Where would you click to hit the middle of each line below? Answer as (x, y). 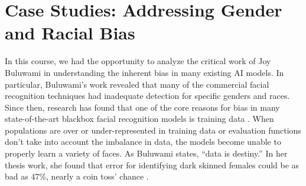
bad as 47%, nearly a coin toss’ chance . (77, 176)
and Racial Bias (70, 33)
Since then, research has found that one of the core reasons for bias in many (142, 107)
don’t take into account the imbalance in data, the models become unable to (143, 142)
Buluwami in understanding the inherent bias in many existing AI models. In (144, 72)
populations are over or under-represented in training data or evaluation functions (153, 130)
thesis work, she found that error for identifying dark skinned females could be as (152, 165)
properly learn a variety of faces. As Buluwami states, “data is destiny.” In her (146, 153)
